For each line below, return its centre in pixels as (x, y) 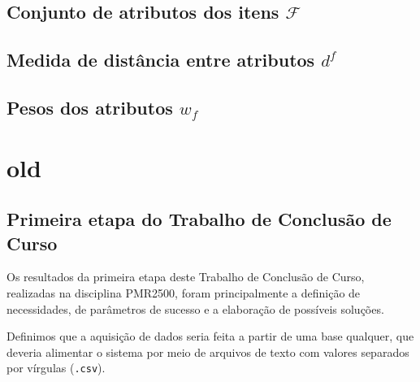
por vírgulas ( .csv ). (56, 368)
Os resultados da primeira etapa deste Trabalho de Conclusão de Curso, (186, 277)
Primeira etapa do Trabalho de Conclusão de (199, 219)
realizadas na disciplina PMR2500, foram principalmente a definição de (184, 292)
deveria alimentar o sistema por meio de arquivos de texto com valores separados (208, 352)
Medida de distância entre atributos (161, 60)
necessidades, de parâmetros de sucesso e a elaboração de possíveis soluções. (195, 308)
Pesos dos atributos (90, 107)
